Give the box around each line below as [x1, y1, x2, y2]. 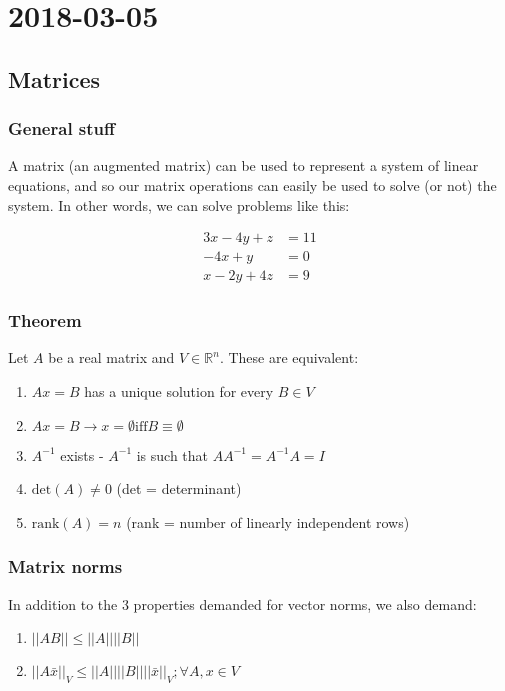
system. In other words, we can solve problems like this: [8, 194, 350, 215]
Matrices [8, 63, 101, 94]
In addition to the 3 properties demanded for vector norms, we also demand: [8, 593, 477, 614]
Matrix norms [8, 554, 123, 579]
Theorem [8, 308, 82, 333]
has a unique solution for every [84, 381, 274, 402]
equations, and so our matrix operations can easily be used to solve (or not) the [8, 174, 497, 195]
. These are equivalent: [219, 347, 359, 368]
